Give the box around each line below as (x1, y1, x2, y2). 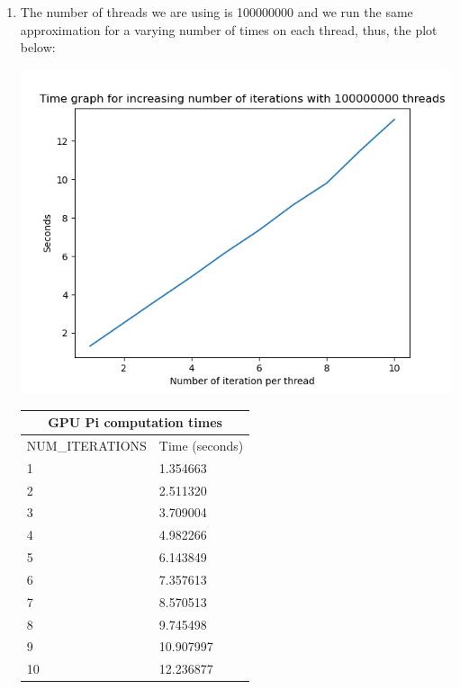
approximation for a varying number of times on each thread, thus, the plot (20, 20, 437, 39)
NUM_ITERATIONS (26, 435, 147, 454)
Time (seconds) (158, 435, 244, 454)
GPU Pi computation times (48, 413, 222, 432)
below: (20, 38, 56, 57)
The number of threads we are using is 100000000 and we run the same (20, 3, 413, 21)
